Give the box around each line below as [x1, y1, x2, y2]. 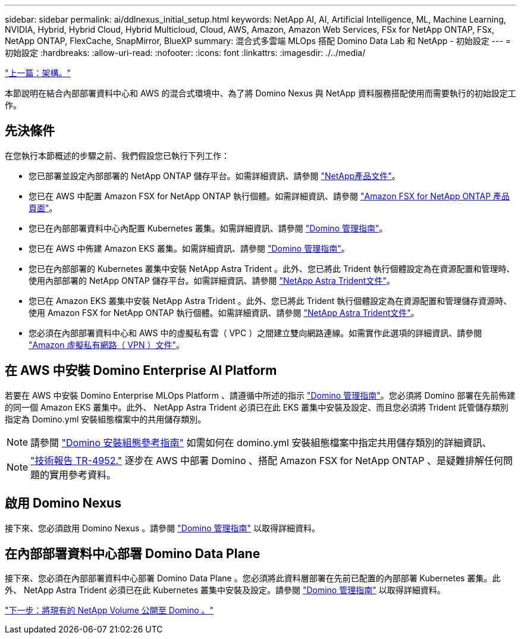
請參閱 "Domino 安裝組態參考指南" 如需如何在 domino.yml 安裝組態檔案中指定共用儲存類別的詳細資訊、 [30, 436, 492, 449]
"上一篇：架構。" [5, 68, 71, 78]
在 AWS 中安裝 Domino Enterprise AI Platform [5, 363, 277, 378]
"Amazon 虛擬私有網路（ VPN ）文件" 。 [29, 339, 184, 350]
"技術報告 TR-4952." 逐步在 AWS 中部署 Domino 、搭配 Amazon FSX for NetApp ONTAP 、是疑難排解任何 [30, 454, 504, 466]
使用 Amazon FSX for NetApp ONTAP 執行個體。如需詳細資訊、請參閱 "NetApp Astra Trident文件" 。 [29, 307, 419, 318]
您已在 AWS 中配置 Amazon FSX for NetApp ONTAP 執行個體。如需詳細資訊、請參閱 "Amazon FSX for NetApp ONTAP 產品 [29, 190, 510, 201]
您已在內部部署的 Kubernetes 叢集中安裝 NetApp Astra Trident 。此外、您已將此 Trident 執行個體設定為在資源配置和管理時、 [29, 263, 515, 274]
